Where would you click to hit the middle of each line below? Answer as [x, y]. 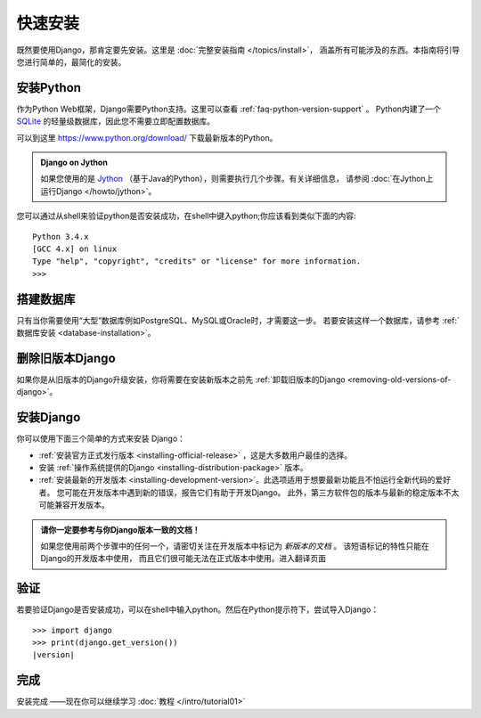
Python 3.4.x [61, 237]
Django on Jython [74, 163]
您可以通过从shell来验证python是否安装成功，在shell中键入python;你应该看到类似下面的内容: [186, 216]
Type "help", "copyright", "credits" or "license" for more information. [197, 261]
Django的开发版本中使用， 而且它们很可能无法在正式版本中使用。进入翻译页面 [183, 559]
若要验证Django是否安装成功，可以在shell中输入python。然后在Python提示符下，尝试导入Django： [198, 609]
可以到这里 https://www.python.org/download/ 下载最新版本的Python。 [147, 137]
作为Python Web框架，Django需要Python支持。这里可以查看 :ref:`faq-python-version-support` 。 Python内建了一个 [228, 109]
